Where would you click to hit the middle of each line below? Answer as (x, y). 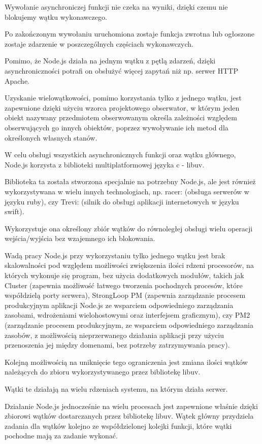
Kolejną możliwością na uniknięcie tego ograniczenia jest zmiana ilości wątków (126, 362)
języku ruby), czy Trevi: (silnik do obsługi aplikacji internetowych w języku (122, 201)
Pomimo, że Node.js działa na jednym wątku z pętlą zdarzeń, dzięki (110, 61)
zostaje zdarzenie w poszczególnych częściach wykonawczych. (99, 43)
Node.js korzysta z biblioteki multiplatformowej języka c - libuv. (105, 164)
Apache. (17, 80)
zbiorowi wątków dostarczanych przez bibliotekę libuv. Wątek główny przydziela (129, 416)
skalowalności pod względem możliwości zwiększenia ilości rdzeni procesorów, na (129, 265)
